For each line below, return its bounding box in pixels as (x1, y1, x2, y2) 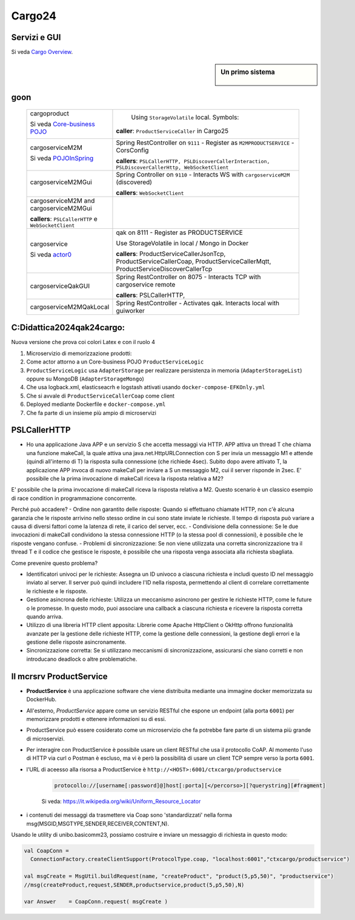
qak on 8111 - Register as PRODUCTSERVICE (116, 228, 244, 237)
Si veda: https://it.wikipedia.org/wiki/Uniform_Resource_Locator (41, 797, 201, 805)
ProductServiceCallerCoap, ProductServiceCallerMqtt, (116, 257, 271, 265)
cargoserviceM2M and (30, 196, 95, 205)
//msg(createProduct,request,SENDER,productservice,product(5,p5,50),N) (24, 881, 245, 888)
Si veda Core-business (30, 120, 95, 128)
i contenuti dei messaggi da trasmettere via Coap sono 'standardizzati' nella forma (26, 811, 233, 819)
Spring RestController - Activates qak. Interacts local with (116, 299, 280, 307)
